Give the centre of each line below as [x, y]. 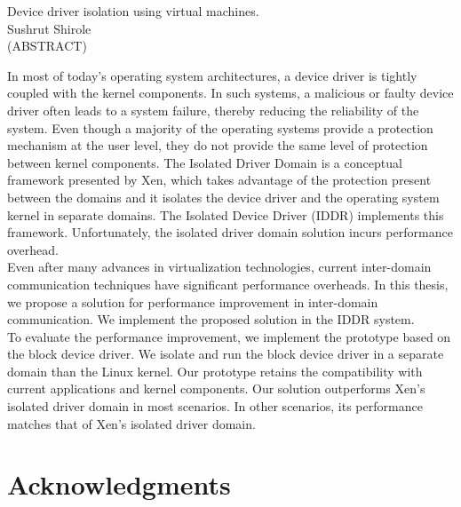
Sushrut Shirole [49, 28]
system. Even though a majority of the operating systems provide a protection [220, 127]
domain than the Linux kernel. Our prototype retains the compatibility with [215, 371]
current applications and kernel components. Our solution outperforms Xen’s [216, 388]
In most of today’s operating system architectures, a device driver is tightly [212, 75]
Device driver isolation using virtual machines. [133, 11]
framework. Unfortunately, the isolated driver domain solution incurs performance [230, 232]
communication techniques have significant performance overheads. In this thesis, [228, 284]
